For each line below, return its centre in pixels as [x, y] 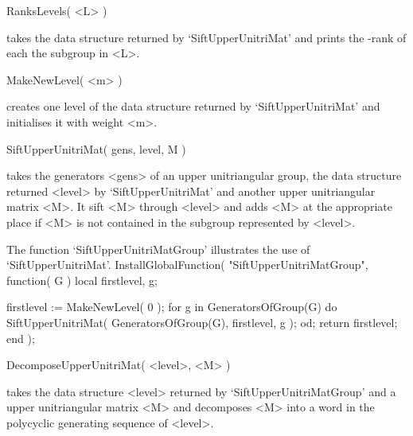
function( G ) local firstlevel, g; [82, 280]
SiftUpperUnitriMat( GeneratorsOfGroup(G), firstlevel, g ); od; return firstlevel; [202, 322]
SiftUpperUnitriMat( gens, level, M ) [96, 148]
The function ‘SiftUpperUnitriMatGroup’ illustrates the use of [158, 249]
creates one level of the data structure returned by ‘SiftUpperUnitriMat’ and [193, 106]
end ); [21, 338]
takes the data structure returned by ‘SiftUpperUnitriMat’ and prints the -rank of [206, 37]
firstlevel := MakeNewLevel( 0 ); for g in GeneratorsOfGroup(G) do [172, 307]
